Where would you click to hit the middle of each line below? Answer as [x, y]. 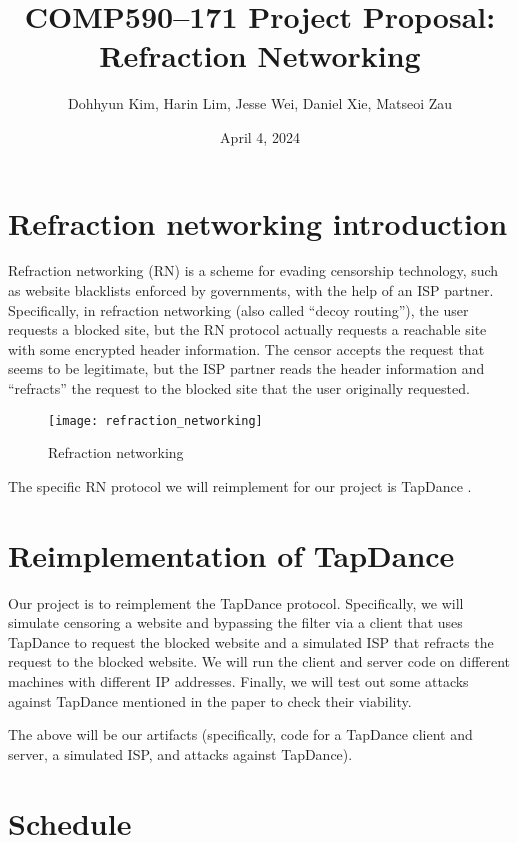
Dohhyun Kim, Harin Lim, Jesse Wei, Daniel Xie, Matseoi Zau [260, 103]
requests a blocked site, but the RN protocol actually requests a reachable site [247, 329]
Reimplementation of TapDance [231, 554]
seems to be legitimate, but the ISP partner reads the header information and [246, 368]
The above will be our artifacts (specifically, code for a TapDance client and [240, 734]
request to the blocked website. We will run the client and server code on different [259, 661]
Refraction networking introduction [258, 222]
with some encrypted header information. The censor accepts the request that [246, 348]
